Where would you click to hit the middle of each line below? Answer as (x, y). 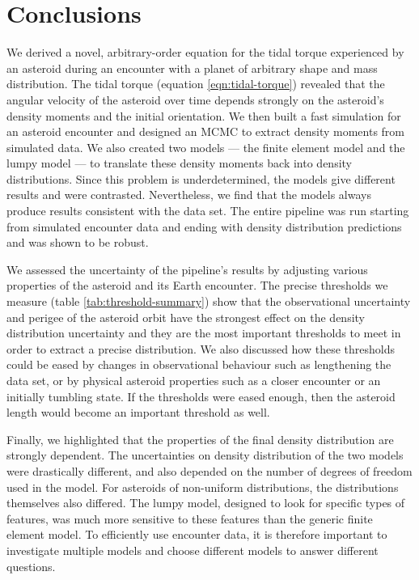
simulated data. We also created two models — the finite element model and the (206, 147)
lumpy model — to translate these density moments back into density (179, 163)
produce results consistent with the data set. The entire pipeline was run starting (208, 211)
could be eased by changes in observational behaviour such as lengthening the (199, 364)
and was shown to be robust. (78, 242)
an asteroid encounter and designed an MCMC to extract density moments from (206, 131)
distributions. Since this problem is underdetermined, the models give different (201, 178)
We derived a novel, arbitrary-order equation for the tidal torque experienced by (205, 52)
